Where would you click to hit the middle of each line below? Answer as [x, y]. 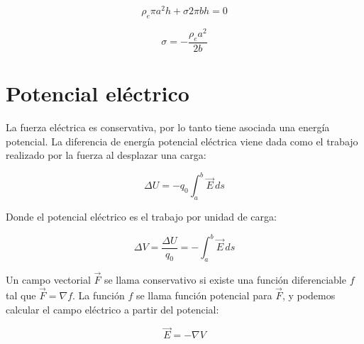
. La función [99, 295]
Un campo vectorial [48, 280]
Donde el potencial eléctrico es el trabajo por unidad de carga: [141, 216]
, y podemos [309, 295]
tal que [21, 295]
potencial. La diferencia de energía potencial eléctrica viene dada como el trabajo [182, 141]
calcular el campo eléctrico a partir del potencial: [112, 309]
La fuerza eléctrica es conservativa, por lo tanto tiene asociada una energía [168, 127]
